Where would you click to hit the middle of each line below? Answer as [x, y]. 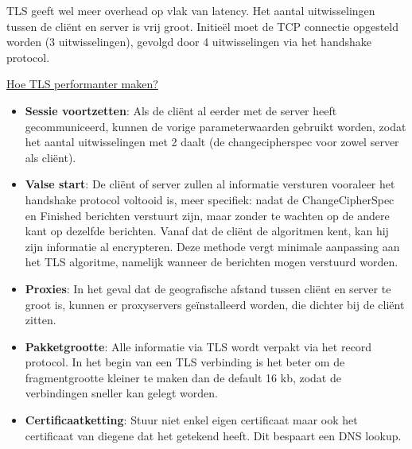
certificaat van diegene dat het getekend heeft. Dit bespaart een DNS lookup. [213, 435]
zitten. [41, 320]
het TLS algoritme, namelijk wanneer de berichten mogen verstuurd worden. [212, 262]
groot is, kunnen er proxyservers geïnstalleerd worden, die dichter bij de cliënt [215, 304]
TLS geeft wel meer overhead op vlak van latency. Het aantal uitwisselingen [191, 10]
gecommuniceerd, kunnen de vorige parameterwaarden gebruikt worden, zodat [216, 126]
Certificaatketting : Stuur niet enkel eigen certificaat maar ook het [191, 420]
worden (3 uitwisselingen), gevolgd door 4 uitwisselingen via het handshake [189, 42]
